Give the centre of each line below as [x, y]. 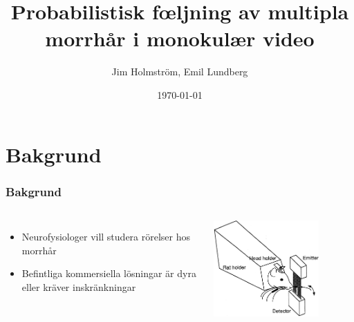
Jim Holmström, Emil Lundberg [180, 72]
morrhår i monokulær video [180, 38]
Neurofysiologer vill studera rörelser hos [106, 236]
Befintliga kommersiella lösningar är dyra [109, 273]
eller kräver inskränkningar [79, 286]
